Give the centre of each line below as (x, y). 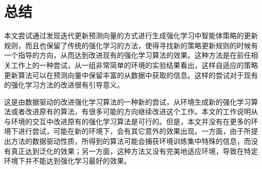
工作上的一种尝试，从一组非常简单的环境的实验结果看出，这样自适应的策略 (134, 65)
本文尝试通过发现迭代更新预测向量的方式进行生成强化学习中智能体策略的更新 (131, 35)
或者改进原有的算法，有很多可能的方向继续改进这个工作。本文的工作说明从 (134, 111)
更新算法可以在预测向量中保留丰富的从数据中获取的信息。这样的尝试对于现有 (131, 75)
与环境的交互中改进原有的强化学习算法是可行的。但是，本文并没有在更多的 (127, 121)
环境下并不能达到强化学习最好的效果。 (68, 161)
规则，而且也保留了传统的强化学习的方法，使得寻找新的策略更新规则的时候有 (131, 45)
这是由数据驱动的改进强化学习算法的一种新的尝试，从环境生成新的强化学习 (127, 101)
